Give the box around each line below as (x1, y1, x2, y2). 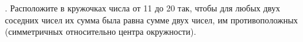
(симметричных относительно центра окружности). (5, 25, 196, 38)
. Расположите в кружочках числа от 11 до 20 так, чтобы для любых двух (5, 2, 280, 14)
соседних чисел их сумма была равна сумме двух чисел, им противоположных (5, 13, 298, 26)
